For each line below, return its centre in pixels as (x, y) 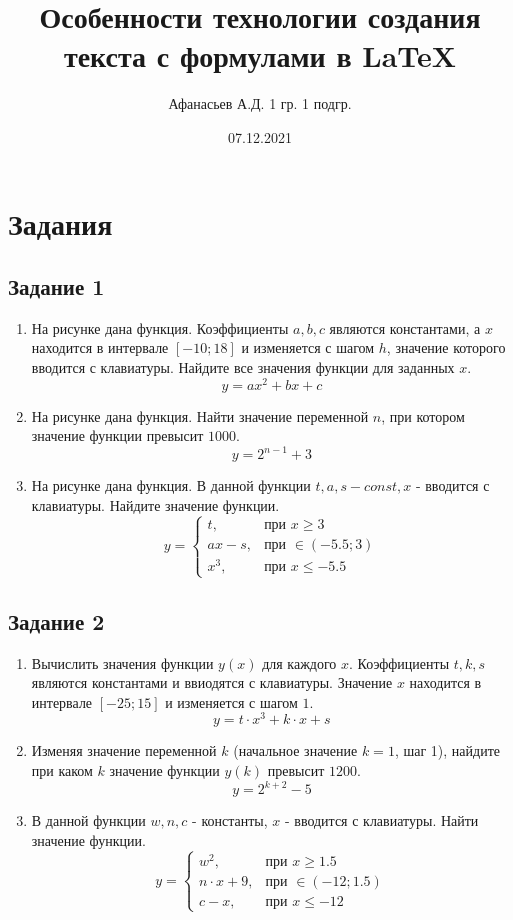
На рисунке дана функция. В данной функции (171, 485)
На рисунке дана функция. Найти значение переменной (200, 415)
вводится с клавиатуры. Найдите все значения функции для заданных (243, 367)
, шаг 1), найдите (447, 750)
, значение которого (446, 347)
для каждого (299, 662)
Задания (60, 222)
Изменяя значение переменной (124, 750)
